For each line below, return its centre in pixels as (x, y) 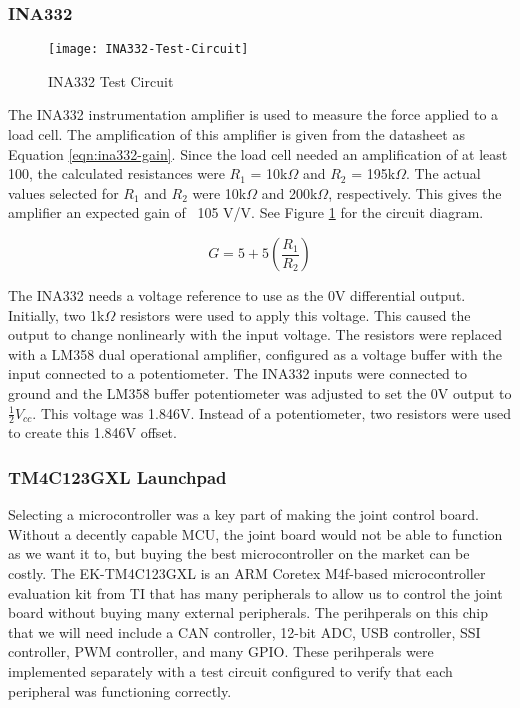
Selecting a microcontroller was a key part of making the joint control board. (243, 514)
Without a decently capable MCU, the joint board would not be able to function (255, 533)
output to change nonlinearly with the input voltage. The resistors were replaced (255, 334)
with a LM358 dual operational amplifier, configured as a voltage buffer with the (255, 353)
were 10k (219, 192)
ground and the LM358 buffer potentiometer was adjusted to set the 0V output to (260, 393)
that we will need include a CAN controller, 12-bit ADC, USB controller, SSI (244, 631)
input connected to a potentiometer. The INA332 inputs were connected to (238, 373)
